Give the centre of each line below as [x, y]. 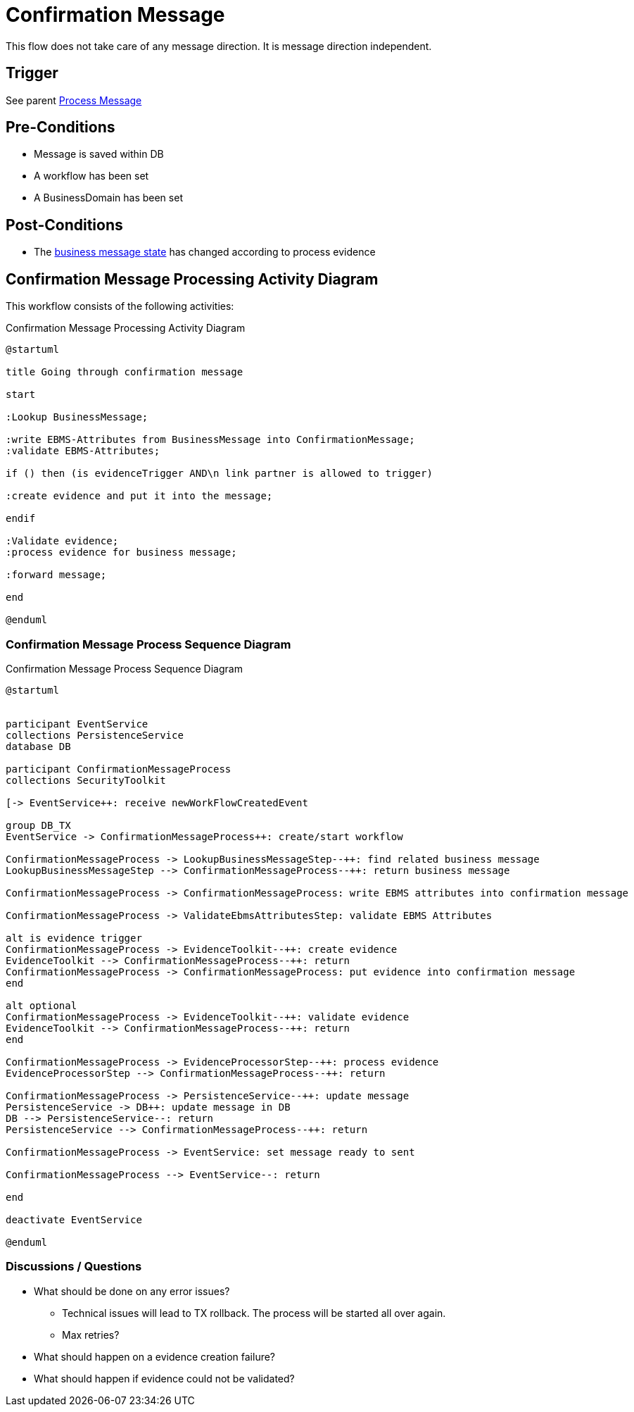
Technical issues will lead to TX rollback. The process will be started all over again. [254, 1313]
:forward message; [56, 575]
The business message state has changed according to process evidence [205, 252]
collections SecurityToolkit [86, 780]
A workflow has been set [91, 176]
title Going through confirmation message [125, 372]
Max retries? [91, 1335]
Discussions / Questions [74, 1267]
